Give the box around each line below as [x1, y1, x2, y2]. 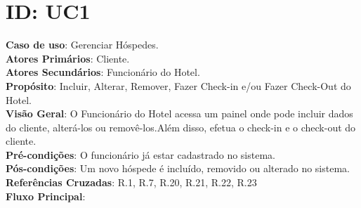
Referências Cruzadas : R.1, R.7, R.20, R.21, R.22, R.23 [6, 175, 257, 190]
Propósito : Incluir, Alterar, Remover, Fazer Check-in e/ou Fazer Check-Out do [6, 78, 351, 93]
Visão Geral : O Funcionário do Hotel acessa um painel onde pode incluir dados [6, 106, 353, 121]
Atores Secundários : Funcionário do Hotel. [6, 65, 200, 79]
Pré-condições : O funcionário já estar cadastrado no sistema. [6, 147, 275, 162]
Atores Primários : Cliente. [6, 51, 130, 65]
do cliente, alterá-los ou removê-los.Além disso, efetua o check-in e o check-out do [6, 119, 356, 134]
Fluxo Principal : [6, 188, 86, 203]
